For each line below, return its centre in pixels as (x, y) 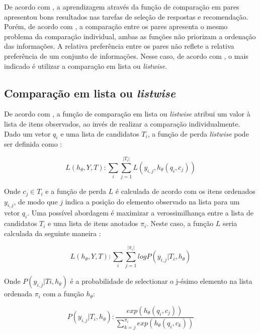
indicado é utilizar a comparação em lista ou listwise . (86, 66)
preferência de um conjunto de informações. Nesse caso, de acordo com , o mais (126, 55)
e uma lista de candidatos (100, 133)
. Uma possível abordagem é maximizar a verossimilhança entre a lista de (140, 213)
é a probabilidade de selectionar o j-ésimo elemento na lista (161, 281)
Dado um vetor (27, 133)
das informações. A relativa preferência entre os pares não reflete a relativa (119, 46)
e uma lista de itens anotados (93, 223)
